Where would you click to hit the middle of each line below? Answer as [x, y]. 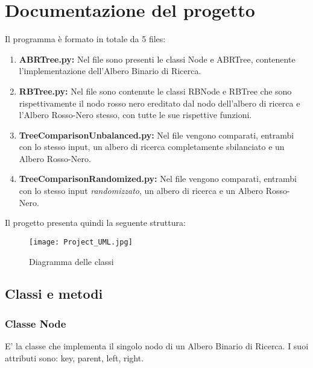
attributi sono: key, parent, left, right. [74, 357]
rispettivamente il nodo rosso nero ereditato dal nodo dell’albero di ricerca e [160, 103]
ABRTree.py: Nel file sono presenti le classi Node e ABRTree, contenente [157, 59]
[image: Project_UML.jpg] [81, 242]
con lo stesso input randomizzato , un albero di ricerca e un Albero [141, 191]
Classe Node [36, 323]
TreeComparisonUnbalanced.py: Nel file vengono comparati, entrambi [156, 135]
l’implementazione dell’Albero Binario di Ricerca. [110, 71]
